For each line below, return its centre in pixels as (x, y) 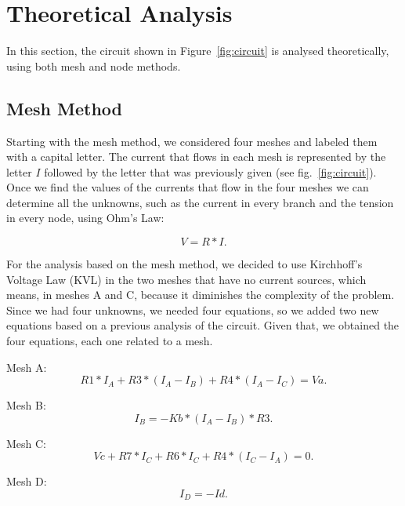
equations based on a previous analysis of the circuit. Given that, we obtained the (203, 325)
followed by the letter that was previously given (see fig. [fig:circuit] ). (210, 171)
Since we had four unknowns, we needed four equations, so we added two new (193, 309)
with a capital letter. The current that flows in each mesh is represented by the (196, 157)
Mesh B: (26, 405)
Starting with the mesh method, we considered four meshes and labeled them (192, 141)
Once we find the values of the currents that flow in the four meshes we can (188, 187)
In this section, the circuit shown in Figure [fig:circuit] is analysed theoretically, (198, 51)
